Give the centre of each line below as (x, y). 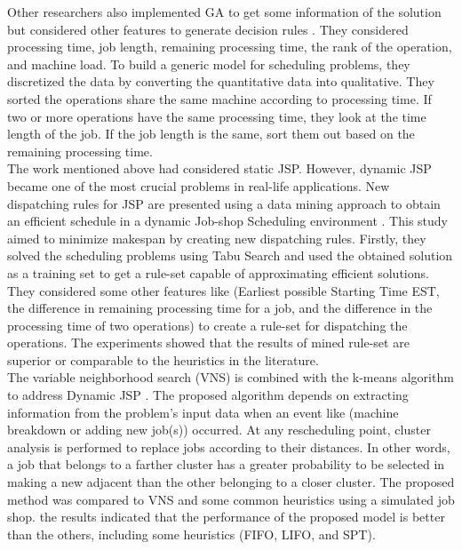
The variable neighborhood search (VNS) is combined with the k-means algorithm (231, 377)
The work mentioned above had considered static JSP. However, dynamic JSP (219, 168)
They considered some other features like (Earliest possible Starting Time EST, (223, 290)
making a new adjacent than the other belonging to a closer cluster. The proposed (231, 482)
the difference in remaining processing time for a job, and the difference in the (220, 308)
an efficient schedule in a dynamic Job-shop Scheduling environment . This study (228, 221)
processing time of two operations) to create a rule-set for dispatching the (207, 325)
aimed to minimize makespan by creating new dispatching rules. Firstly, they (217, 238)
